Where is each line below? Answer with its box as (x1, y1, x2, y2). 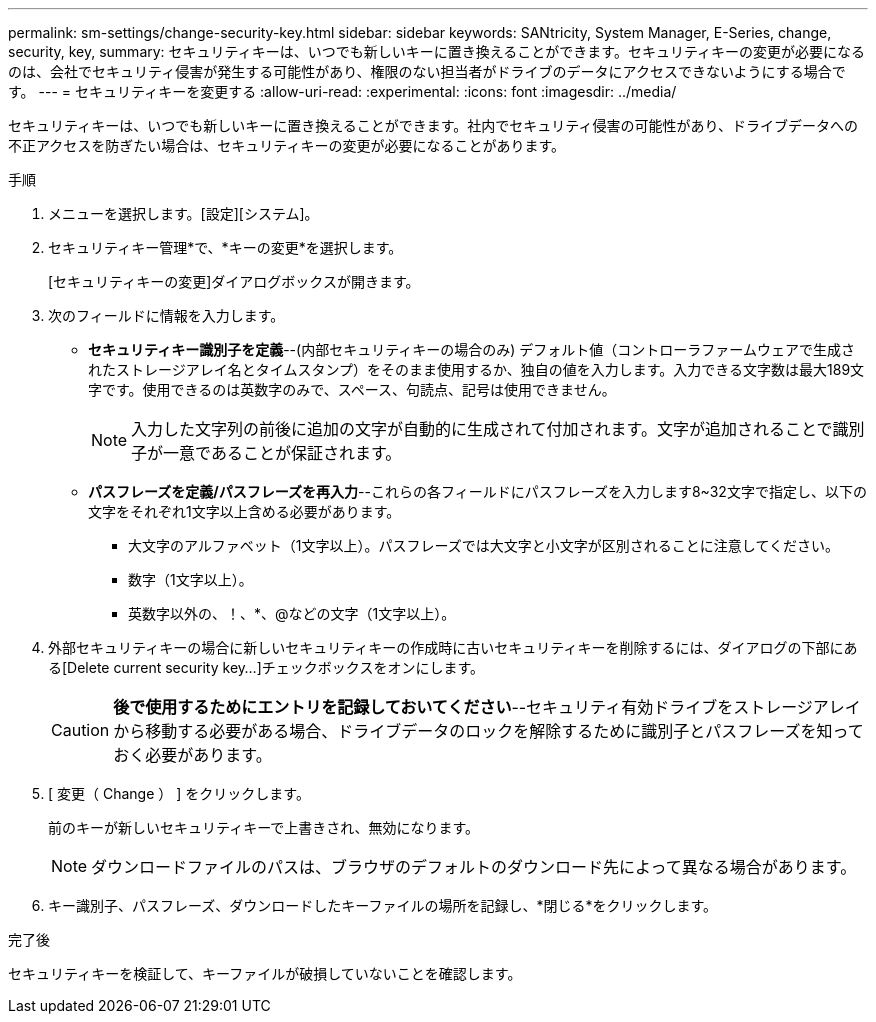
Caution (51, 720, 110, 740)
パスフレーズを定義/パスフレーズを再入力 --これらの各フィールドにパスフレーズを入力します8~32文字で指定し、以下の (88, 483, 867, 500)
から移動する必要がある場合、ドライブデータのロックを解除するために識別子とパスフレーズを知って (113, 721, 864, 741)
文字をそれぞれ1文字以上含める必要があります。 (88, 503, 401, 520)
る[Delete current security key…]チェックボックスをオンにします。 (48, 659, 484, 676)
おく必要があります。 (113, 745, 272, 765)
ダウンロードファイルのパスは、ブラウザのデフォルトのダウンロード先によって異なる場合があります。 (91, 857, 857, 877)
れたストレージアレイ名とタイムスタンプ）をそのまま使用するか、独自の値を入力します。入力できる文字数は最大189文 (88, 361, 865, 378)
